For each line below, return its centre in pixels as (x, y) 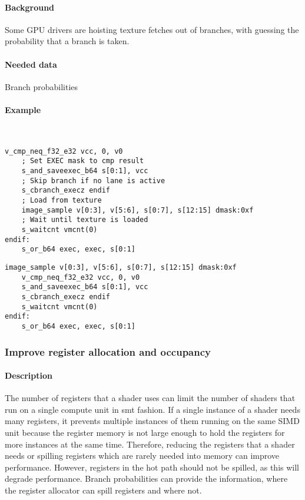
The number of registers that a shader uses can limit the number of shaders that (150, 398)
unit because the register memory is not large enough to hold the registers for (145, 432)
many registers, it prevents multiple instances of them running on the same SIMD (152, 421)
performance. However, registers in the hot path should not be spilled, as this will (152, 467)
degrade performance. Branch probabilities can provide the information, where (146, 479)
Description (29, 375)
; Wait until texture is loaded (85, 220)
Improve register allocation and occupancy (108, 351)
